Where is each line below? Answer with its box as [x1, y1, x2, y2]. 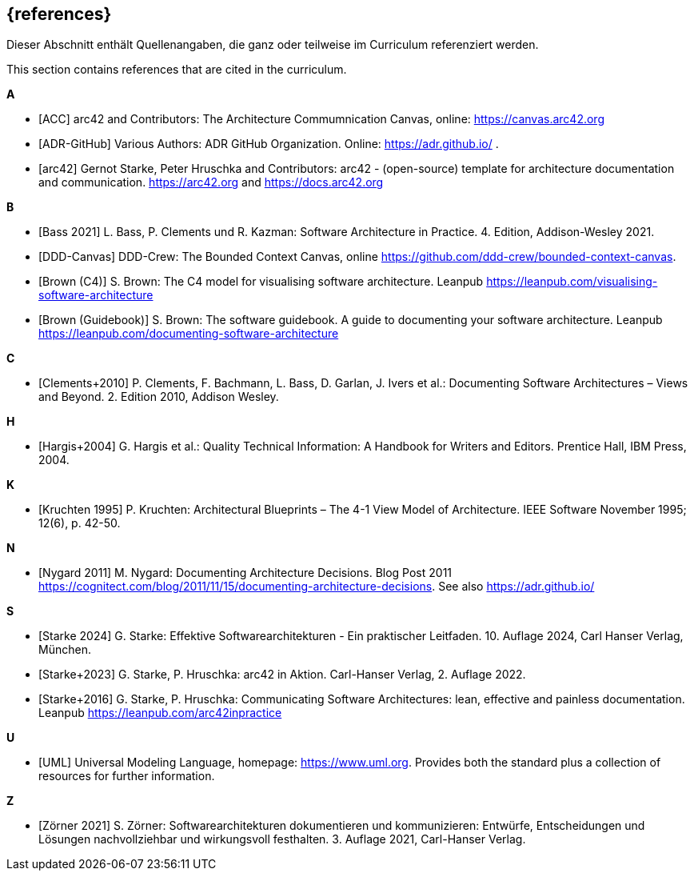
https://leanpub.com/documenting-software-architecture [38, 326, 339, 341]
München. [38, 643, 91, 657]
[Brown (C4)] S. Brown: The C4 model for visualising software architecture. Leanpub [38, 274, 484, 289]
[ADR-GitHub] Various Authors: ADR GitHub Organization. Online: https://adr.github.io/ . [38, 137, 499, 151]
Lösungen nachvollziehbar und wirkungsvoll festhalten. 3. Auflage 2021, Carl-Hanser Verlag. [38, 832, 526, 847]
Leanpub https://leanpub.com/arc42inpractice [38, 706, 282, 720]
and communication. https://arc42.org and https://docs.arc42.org [38, 175, 384, 190]
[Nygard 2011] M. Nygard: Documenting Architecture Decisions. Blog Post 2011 [38, 566, 453, 580]
